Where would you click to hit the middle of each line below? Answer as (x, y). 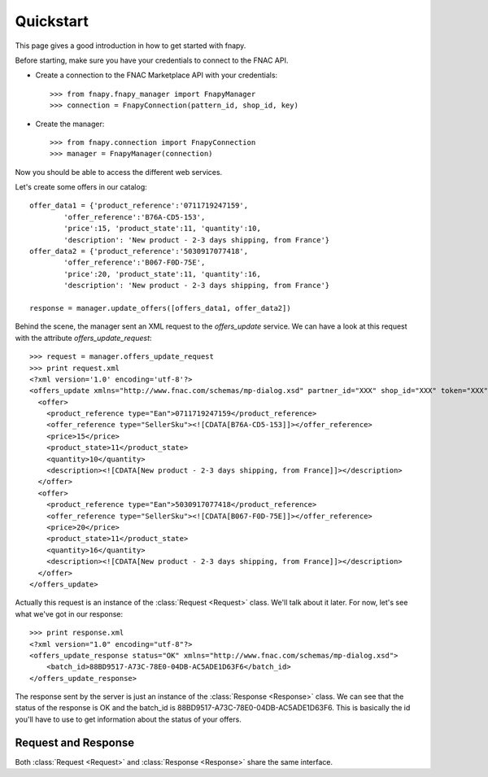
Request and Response (75, 742)
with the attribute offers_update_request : (83, 338)
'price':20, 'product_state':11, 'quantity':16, (163, 274)
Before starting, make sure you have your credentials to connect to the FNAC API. (152, 60)
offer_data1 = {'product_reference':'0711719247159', (139, 206)
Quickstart (52, 21)
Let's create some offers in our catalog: (81, 187)
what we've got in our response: (69, 613)
